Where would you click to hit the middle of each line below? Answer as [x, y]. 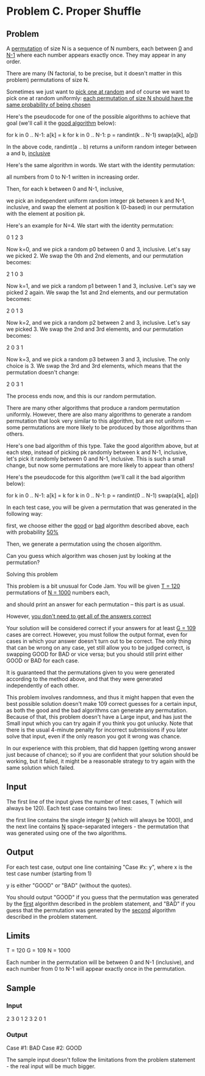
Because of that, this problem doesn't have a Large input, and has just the [99, 717]
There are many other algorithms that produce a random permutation [93, 408]
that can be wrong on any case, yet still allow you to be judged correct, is [98, 647]
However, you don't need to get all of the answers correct [79, 616]
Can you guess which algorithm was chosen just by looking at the [89, 556]
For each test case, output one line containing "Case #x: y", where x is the [99, 867]
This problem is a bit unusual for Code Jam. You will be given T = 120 [93, 586]
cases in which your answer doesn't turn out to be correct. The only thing [99, 641]
